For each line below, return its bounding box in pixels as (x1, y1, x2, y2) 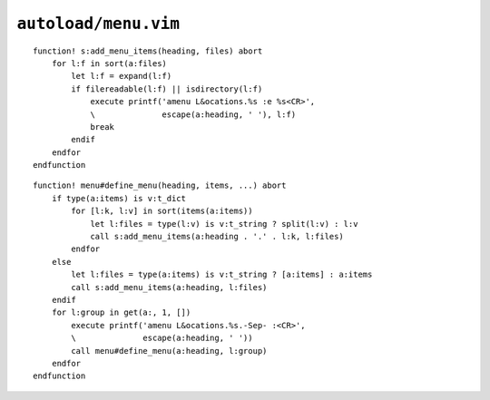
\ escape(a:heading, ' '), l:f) (90, 109, 297, 120)
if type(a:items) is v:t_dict (51, 193, 186, 203)
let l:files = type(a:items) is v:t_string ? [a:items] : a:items (71, 269, 373, 280)
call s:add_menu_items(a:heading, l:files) (71, 282, 268, 292)
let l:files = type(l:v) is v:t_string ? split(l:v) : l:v (90, 219, 358, 229)
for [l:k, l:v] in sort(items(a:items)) (71, 206, 253, 217)
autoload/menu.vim (16, 14, 181, 34)
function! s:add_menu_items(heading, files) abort (33, 45, 263, 56)
